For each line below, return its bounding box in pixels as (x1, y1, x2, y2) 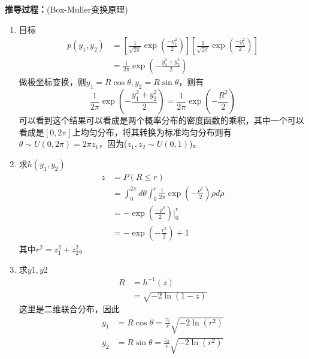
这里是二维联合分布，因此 (19, 303, 120, 315)
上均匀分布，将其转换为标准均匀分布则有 (72, 125, 232, 138)
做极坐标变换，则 (19, 76, 86, 88)
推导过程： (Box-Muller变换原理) (5, 3, 128, 15)
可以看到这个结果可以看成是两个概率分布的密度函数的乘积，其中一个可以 (19, 114, 304, 126)
